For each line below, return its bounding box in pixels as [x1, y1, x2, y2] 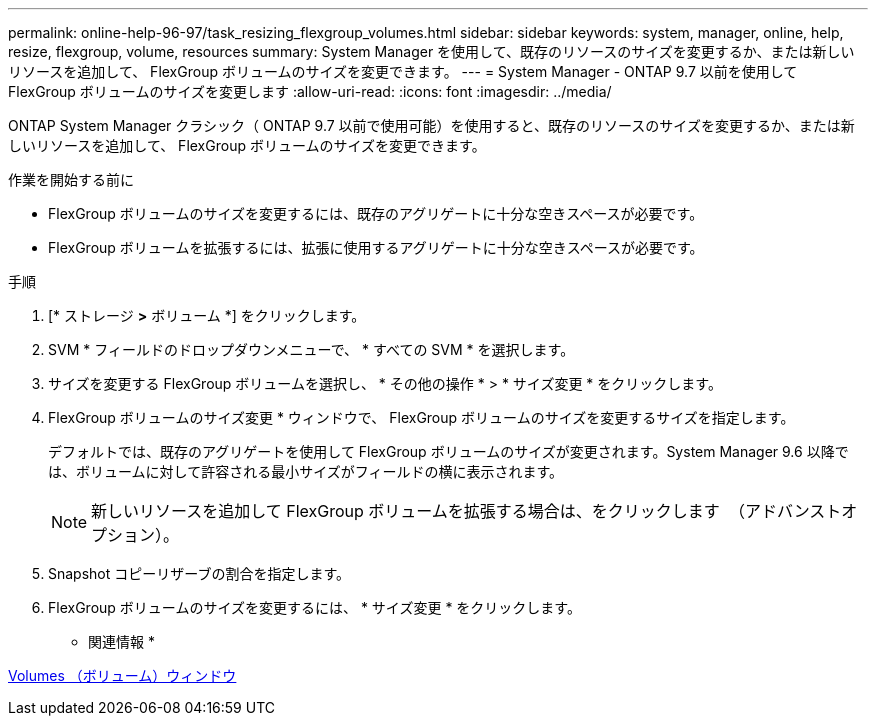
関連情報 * [88, 633, 155, 650]
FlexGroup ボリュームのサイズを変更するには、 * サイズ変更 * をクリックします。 [48, 599, 581, 616]
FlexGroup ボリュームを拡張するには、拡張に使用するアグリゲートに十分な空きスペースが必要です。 [48, 239, 704, 256]
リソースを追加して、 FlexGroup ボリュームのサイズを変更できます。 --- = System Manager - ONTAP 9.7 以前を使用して [8, 63, 798, 80]
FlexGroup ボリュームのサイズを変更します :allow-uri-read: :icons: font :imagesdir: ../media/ [8, 83, 612, 100]
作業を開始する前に [8, 171, 134, 188]
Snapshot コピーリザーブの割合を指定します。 [48, 565, 351, 582]
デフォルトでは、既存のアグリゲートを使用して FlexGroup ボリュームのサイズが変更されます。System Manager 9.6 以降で [48, 443, 849, 460]
